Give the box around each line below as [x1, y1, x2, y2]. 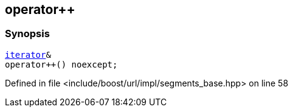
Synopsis [5, 27, 50, 40]
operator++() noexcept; [5, 59, 118, 69]
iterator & [5, 49, 51, 60]
